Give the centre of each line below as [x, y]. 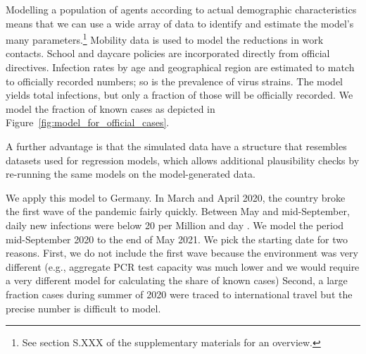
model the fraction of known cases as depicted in [111, 108]
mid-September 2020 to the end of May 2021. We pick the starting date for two [177, 239]
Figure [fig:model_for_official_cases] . [88, 122]
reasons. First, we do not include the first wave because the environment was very [182, 253]
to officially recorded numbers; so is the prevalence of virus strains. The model [174, 81]
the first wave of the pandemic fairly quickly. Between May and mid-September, [178, 211]
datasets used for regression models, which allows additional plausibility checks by [183, 160]
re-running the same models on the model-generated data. [131, 174]
